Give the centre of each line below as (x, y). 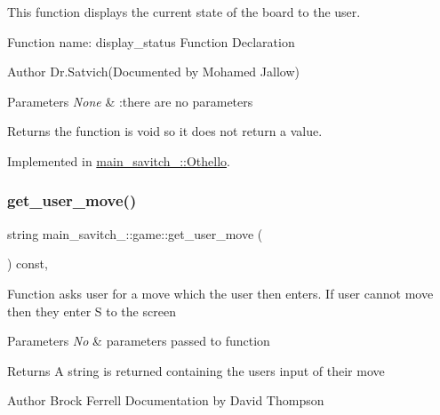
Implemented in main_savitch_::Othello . (119, 160)
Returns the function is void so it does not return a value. (165, 131)
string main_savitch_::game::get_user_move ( (135, 233)
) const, (28, 263)
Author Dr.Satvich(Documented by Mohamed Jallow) (153, 72)
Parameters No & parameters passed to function (139, 341)
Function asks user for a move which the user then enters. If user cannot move (220, 293)
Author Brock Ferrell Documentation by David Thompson (166, 400)
